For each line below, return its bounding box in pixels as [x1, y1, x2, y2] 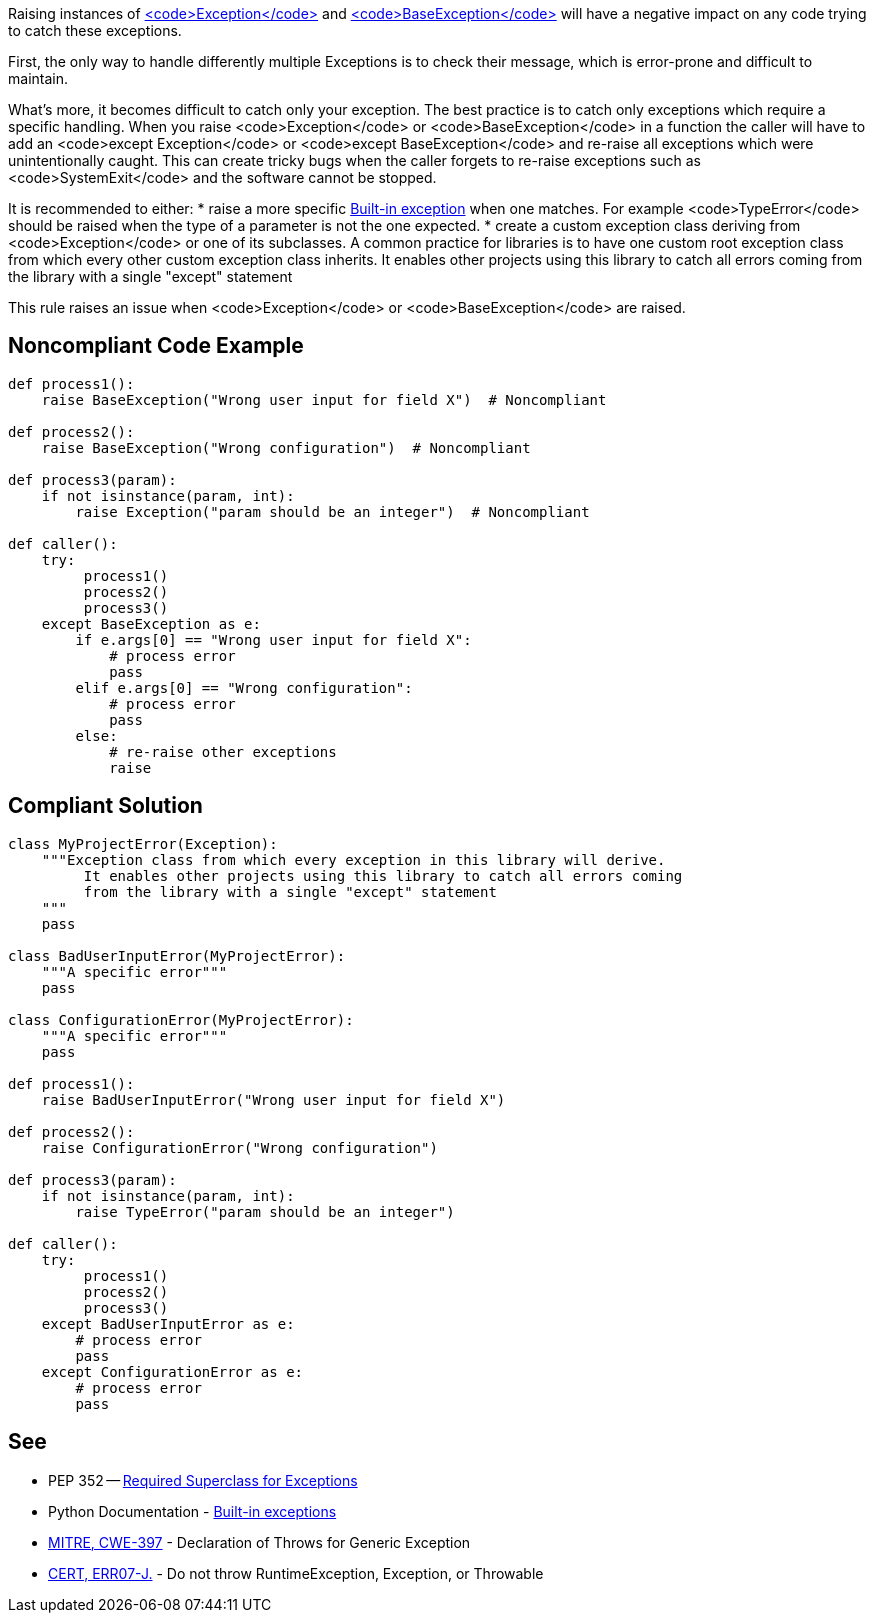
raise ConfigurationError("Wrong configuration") [41, 1139, 438, 1156]
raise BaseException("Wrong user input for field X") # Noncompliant [41, 391, 607, 408]
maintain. [8, 70, 68, 87]
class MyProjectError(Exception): [8, 835, 278, 852]
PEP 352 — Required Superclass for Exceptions [48, 1471, 358, 1489]
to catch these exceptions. [8, 22, 182, 39]
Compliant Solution [8, 793, 203, 819]
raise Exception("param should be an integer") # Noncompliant [75, 503, 590, 520]
